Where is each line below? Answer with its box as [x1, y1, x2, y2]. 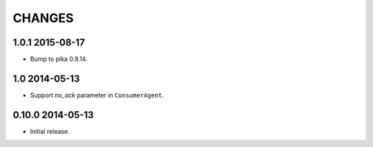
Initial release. [30, 127, 70, 135]
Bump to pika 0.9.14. [30, 55, 88, 63]
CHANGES [12, 10, 74, 26]
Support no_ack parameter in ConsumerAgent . [30, 90, 164, 99]
